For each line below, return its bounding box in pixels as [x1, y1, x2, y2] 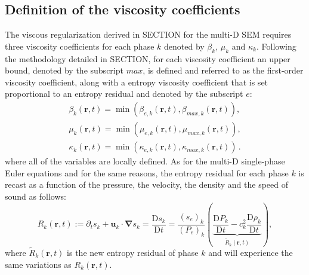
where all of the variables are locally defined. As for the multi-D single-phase [5, 155, 285, 167]
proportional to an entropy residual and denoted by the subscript [5, 87, 243, 100]
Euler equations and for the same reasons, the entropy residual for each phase [5, 166, 289, 179]
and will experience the [208, 246, 293, 259]
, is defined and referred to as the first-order [143, 64, 304, 77]
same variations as [5, 258, 72, 270]
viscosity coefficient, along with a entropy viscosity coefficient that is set [5, 75, 268, 88]
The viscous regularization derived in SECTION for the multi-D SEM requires [5, 28, 292, 41]
